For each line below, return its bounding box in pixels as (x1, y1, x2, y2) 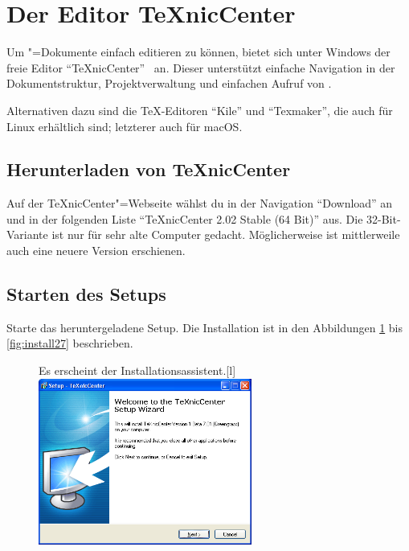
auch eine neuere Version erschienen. (6, 242, 186, 259)
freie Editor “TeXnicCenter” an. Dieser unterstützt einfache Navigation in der (6, 59, 395, 76)
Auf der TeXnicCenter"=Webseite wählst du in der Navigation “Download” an (6, 195, 393, 212)
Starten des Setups (6, 282, 166, 306)
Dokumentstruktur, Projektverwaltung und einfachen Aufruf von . (6, 75, 332, 92)
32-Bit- (366, 210, 401, 227)
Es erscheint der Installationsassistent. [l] (39, 362, 236, 379)
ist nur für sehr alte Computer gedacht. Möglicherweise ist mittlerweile (51, 226, 400, 243)
